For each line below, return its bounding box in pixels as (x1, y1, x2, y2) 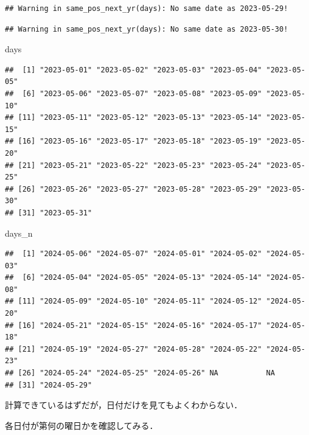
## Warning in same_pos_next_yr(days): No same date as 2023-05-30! (5, 24, 288, 33)
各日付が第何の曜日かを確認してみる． (5, 419, 158, 431)
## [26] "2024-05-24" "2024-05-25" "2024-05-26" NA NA (5, 369, 275, 378)
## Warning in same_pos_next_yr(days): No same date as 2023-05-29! (5, 4, 288, 13)
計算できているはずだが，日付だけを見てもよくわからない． (5, 398, 243, 411)
